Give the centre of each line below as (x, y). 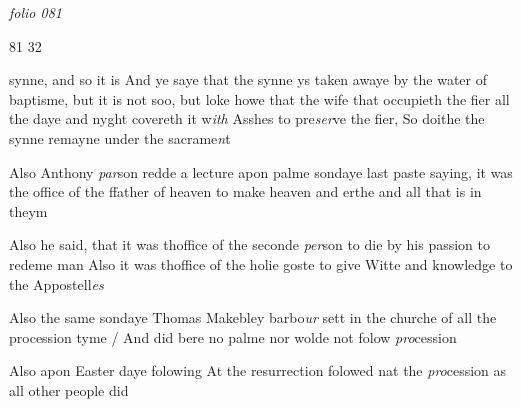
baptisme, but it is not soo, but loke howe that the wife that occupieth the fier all (259, 98)
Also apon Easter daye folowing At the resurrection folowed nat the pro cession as (258, 370)
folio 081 (35, 12)
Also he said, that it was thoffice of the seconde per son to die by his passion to (249, 244)
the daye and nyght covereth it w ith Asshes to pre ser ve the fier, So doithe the (247, 118)
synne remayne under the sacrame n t (120, 137)
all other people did (69, 389)
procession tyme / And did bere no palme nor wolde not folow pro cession (233, 336)
